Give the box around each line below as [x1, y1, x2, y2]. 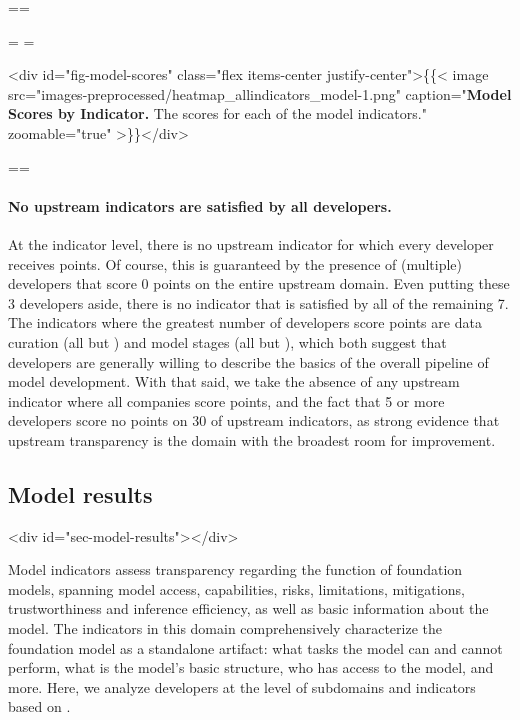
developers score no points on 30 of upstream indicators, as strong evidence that [8, 410, 500, 431]
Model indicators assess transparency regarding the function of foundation [8, 559, 463, 580]
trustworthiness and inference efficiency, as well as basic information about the [8, 598, 489, 619]
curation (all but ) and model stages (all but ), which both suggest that [8, 331, 447, 352]
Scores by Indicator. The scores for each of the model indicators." [8, 103, 427, 124]
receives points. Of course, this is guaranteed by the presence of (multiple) [8, 253, 463, 274]
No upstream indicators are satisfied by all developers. [8, 195, 392, 216]
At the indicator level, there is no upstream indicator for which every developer [8, 233, 494, 254]
